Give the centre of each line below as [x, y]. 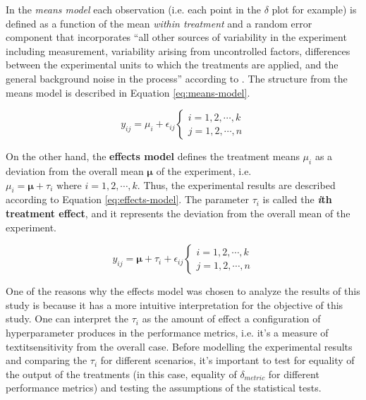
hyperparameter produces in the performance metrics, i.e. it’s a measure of [167, 332]
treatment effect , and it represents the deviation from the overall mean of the [178, 213]
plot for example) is [314, 9]
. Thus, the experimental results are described [236, 184]
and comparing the [47, 360]
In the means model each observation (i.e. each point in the [134, 9]
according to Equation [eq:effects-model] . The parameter [127, 199]
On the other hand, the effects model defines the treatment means [153, 156]
